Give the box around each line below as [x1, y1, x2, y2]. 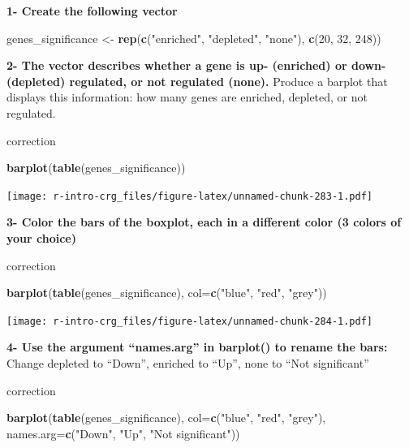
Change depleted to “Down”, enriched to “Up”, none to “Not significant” [6, 355, 369, 372]
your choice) [6, 230, 77, 246]
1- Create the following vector [6, 2, 178, 19]
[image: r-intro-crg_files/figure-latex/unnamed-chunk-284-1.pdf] [6, 315, 373, 327]
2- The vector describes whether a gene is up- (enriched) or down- [6, 57, 386, 74]
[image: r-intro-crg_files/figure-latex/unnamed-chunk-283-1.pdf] [6, 190, 373, 202]
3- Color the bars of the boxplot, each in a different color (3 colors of [6, 213, 402, 230]
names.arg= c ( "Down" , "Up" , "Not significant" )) [6, 424, 240, 442]
